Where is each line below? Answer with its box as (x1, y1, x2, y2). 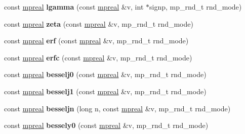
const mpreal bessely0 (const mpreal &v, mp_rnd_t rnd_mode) (4, 120, 209, 130)
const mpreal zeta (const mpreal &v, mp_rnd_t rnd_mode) (4, 18, 193, 29)
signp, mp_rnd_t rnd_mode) (149, 2, 242, 12)
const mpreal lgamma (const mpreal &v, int (4, 2, 144, 12)
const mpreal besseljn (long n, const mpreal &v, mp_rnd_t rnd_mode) (4, 103, 231, 113)
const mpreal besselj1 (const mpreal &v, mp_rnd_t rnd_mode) (4, 86, 207, 96)
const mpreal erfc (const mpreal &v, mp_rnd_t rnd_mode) (4, 52, 192, 62)
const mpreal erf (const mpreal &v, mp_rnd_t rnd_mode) (4, 35, 189, 46)
